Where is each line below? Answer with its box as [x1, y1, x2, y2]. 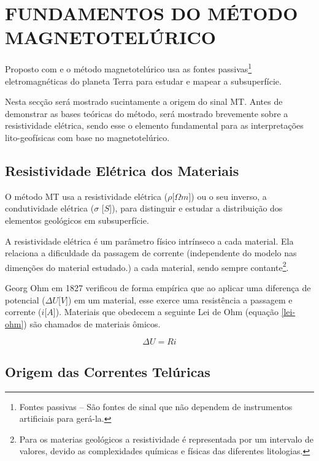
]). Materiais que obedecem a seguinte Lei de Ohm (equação [53, 305, 279, 318]
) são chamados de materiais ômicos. [23, 317, 161, 330]
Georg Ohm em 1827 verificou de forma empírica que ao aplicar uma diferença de [5, 281, 311, 294]
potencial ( [5, 293, 45, 306]
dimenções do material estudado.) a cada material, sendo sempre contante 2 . [5, 259, 289, 273]
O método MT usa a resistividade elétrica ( [5, 189, 168, 202]
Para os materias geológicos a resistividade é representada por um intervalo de [19, 432, 314, 445]
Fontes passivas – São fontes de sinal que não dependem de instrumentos [19, 400, 293, 413]
